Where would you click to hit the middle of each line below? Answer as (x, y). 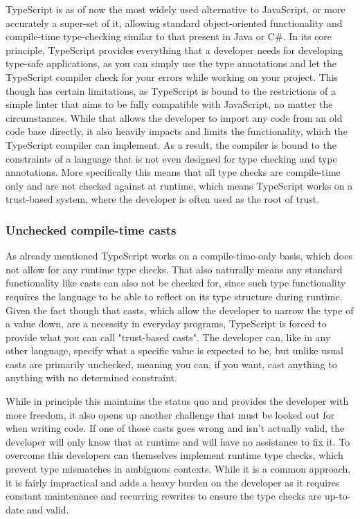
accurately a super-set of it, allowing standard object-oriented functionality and (174, 22)
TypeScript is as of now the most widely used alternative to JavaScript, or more (175, 9)
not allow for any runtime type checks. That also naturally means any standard (174, 269)
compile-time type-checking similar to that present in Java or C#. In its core (169, 36)
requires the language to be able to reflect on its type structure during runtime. (174, 296)
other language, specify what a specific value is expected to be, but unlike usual (175, 350)
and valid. (48, 509)
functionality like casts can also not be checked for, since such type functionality (176, 283)
